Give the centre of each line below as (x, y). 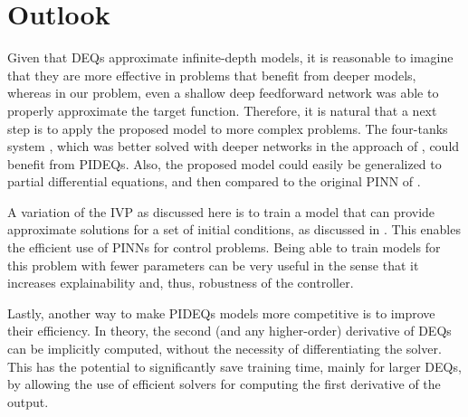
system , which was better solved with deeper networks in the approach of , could (234, 146)
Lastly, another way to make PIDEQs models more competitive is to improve (221, 313)
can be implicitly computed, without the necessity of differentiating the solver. (224, 349)
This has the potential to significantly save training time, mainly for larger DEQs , (234, 366)
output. (28, 401)
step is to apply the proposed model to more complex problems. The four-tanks (228, 128)
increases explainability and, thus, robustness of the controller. (181, 283)
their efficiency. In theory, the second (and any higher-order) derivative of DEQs (229, 331)
